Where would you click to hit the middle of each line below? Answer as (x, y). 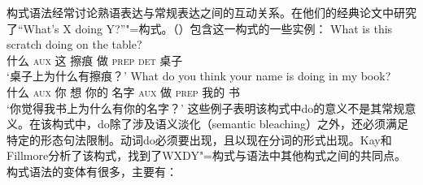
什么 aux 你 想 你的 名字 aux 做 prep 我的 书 (123, 91)
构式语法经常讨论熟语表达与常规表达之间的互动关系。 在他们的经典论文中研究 (211, 12)
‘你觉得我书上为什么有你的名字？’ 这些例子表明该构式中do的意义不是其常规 (206, 108)
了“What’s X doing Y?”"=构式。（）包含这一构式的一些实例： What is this (200, 28)
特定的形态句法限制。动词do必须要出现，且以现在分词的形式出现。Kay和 (199, 139)
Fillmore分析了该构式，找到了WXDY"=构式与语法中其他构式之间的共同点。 (207, 155)
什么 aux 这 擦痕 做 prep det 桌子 (95, 60)
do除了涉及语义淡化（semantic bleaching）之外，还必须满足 (253, 124)
